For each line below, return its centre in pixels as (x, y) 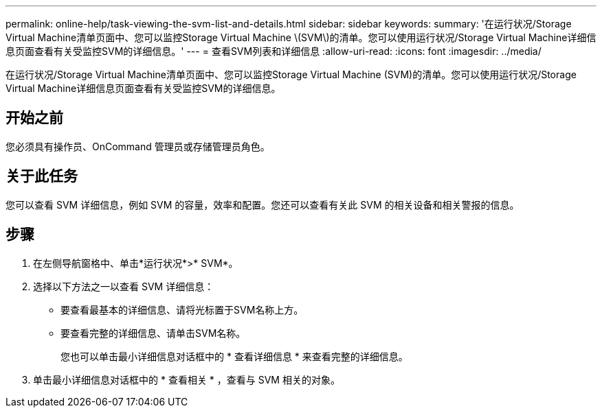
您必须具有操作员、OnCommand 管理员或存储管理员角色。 (138, 146)
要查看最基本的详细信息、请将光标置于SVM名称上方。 (182, 309)
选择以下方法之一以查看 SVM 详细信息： (124, 286)
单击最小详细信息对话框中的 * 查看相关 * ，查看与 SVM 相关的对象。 (187, 379)
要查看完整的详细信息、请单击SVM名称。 (153, 333)
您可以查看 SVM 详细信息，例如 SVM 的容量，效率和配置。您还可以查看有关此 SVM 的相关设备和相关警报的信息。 (263, 204)
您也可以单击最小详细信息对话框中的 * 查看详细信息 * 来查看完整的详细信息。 (234, 356)
